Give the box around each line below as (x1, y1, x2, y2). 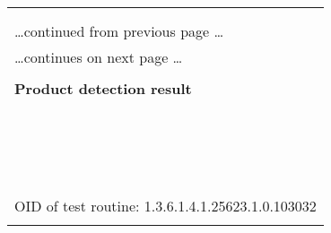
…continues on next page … (14, 47, 183, 67)
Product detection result (14, 78, 192, 99)
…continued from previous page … (14, 21, 224, 41)
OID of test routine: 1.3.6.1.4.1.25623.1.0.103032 (14, 195, 317, 216)
